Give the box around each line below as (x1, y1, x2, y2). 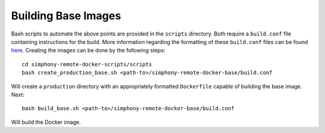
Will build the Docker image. (11, 118, 81, 126)
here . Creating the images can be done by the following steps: (11, 47, 166, 54)
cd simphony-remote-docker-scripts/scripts (22, 61, 152, 67)
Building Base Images (11, 9, 122, 22)
